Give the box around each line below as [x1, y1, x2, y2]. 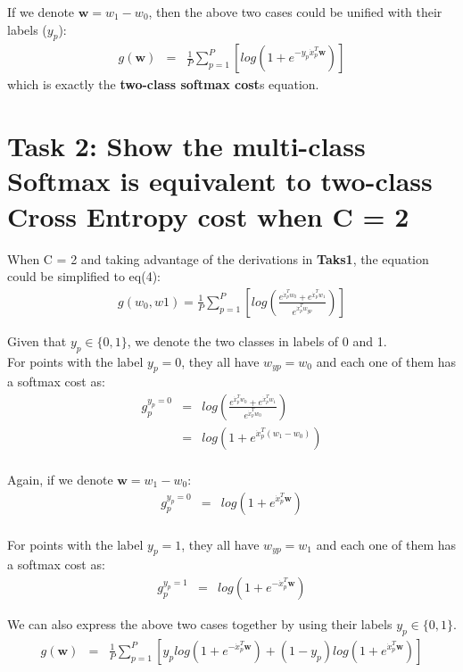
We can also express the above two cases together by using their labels [7, 615, 393, 634]
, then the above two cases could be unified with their [148, 3, 442, 21]
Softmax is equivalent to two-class [7, 162, 433, 199]
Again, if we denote [7, 470, 113, 489]
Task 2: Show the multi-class [7, 128, 366, 164]
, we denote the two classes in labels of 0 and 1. [127, 331, 387, 350]
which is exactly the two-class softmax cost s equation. [7, 75, 319, 94]
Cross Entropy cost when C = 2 [7, 197, 409, 234]
